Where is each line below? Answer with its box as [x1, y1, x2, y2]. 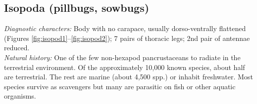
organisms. [4, 91, 36, 101]
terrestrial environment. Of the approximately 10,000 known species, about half [4, 62, 245, 72]
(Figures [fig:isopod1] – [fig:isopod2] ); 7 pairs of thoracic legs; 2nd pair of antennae [4, 33, 250, 43]
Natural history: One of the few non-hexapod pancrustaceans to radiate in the [4, 52, 241, 62]
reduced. [4, 42, 30, 53]
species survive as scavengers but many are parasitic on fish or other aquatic [4, 81, 236, 91]
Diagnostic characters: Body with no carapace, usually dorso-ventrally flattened [4, 23, 246, 34]
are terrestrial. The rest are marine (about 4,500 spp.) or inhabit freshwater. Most [4, 71, 253, 82]
